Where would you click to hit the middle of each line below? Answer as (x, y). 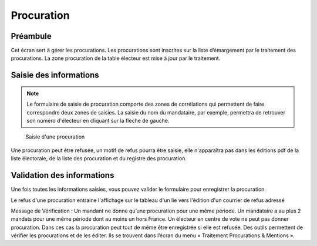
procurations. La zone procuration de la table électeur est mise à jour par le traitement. (116, 58)
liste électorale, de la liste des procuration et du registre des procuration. (99, 159)
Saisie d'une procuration (55, 137)
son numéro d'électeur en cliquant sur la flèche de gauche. (98, 121)
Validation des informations (63, 175)
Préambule (31, 36)
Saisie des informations (55, 75)
